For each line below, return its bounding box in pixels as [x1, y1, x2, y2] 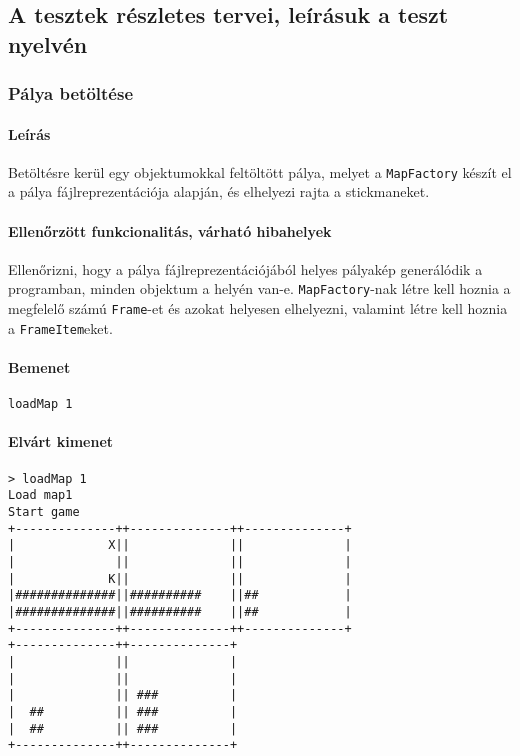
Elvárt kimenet [8, 431, 114, 452]
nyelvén [8, 28, 88, 59]
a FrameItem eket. [8, 317, 113, 338]
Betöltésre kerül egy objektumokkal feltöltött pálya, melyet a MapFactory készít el [8, 161, 512, 182]
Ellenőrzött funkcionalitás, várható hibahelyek [8, 220, 332, 241]
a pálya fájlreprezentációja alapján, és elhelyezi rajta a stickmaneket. [8, 181, 430, 202]
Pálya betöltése [8, 81, 134, 106]
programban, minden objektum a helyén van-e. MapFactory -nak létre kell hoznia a [8, 278, 511, 299]
